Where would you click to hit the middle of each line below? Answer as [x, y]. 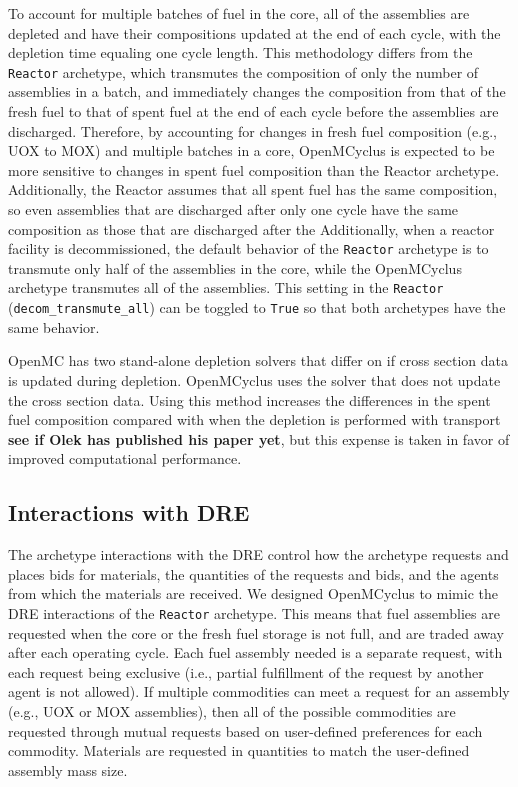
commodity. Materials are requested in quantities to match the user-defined [239, 750]
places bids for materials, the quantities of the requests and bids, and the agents [253, 573]
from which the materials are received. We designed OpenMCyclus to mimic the [253, 593]
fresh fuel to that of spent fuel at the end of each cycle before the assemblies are [253, 111]
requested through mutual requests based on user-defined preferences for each [245, 730]
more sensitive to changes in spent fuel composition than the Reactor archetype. [254, 169]
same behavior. [54, 326]
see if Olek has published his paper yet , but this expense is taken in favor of [259, 438]
